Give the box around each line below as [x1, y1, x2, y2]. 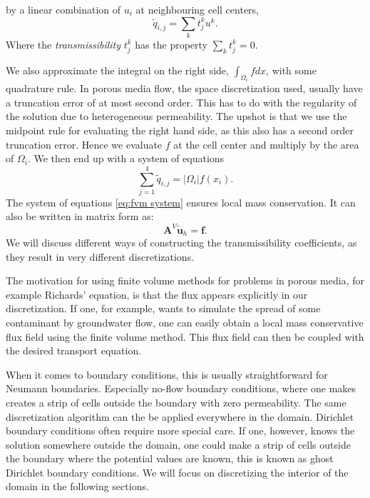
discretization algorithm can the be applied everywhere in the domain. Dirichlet [6, 409, 354, 424]
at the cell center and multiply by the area [173, 136, 359, 151]
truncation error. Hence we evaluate [6, 136, 163, 151]
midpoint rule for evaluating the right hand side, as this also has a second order [6, 122, 354, 137]
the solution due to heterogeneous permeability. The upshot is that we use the [6, 109, 347, 124]
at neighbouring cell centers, [135, 2, 259, 16]
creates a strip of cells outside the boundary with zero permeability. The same [6, 394, 346, 409]
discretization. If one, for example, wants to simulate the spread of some [6, 301, 321, 316]
